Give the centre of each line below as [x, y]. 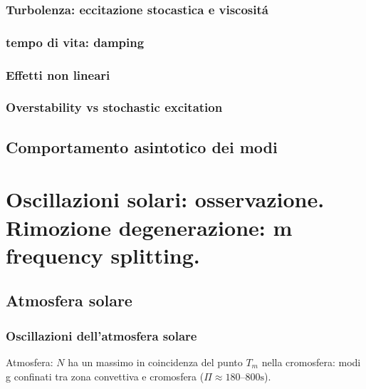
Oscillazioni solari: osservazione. [165, 199]
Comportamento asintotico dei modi [142, 146]
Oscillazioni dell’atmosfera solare [101, 335]
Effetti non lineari [58, 74]
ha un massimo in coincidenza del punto [155, 362]
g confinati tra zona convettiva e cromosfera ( [105, 376]
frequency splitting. [103, 255]
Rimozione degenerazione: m [149, 227]
